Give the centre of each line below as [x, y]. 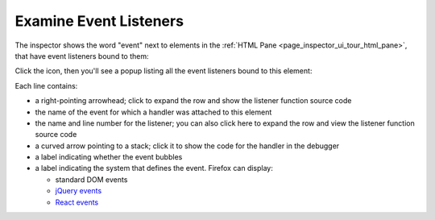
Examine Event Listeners [99, 21]
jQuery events [79, 191]
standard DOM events [91, 179]
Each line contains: [46, 85]
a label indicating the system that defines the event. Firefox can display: [154, 168]
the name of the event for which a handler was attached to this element [153, 112]
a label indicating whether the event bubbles [109, 157]
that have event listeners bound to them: [82, 56]
